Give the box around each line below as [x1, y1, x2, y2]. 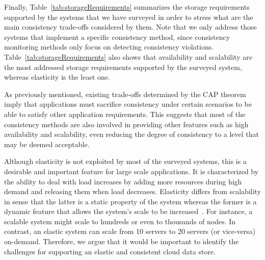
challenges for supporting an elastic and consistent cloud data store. [4, 246, 216, 256]
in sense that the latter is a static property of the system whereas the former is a [4, 196, 257, 206]
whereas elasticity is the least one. [4, 72, 110, 82]
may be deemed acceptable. [4, 138, 90, 149]
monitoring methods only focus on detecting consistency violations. [4, 41, 214, 52]
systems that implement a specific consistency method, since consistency [4, 31, 230, 42]
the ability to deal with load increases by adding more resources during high [4, 176, 242, 186]
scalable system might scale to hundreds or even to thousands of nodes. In [4, 216, 236, 226]
